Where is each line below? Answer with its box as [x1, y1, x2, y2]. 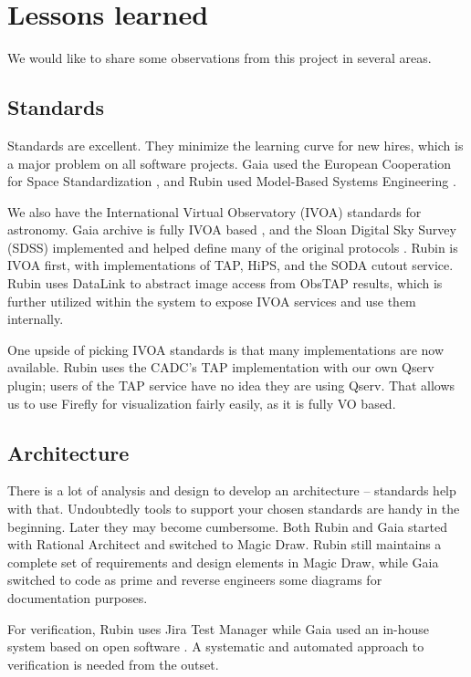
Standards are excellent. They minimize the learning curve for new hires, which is [7, 135, 464, 154]
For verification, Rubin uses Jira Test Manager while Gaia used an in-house [7, 619, 430, 638]
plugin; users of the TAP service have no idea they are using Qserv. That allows [7, 376, 455, 395]
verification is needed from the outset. [7, 654, 219, 673]
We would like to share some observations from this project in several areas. [7, 48, 432, 68]
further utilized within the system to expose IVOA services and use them [7, 291, 416, 310]
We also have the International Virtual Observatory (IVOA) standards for [7, 202, 422, 221]
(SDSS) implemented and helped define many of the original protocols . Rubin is [7, 237, 458, 256]
